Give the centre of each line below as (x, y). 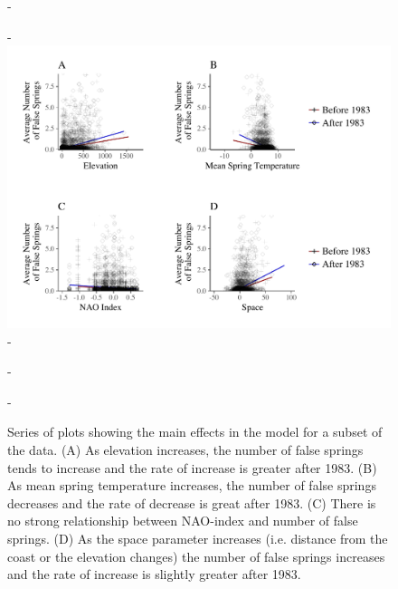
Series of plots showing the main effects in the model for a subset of (195, 432)
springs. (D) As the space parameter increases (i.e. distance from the (198, 538)
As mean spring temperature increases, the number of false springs (192, 485)
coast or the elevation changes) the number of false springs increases (196, 556)
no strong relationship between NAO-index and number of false (183, 521)
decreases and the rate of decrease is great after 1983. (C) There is (192, 502)
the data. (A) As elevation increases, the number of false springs (185, 449)
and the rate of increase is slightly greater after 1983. (154, 574)
